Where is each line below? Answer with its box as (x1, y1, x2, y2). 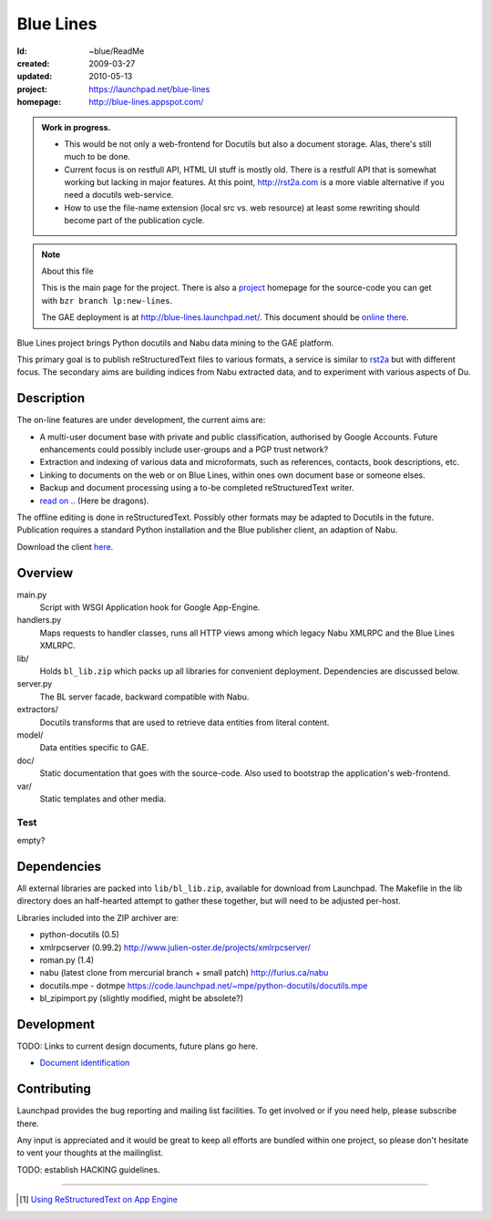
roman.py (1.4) (39, 954, 95, 966)
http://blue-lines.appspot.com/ (88, 97, 204, 108)
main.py (16, 589, 47, 600)
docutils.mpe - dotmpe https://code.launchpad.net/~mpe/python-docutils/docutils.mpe (39, 980, 368, 991)
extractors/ (16, 704, 59, 715)
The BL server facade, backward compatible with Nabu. (39, 691, 250, 702)
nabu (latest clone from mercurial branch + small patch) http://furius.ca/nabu (39, 967, 329, 978)
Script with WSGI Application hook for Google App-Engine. (39, 602, 261, 613)
